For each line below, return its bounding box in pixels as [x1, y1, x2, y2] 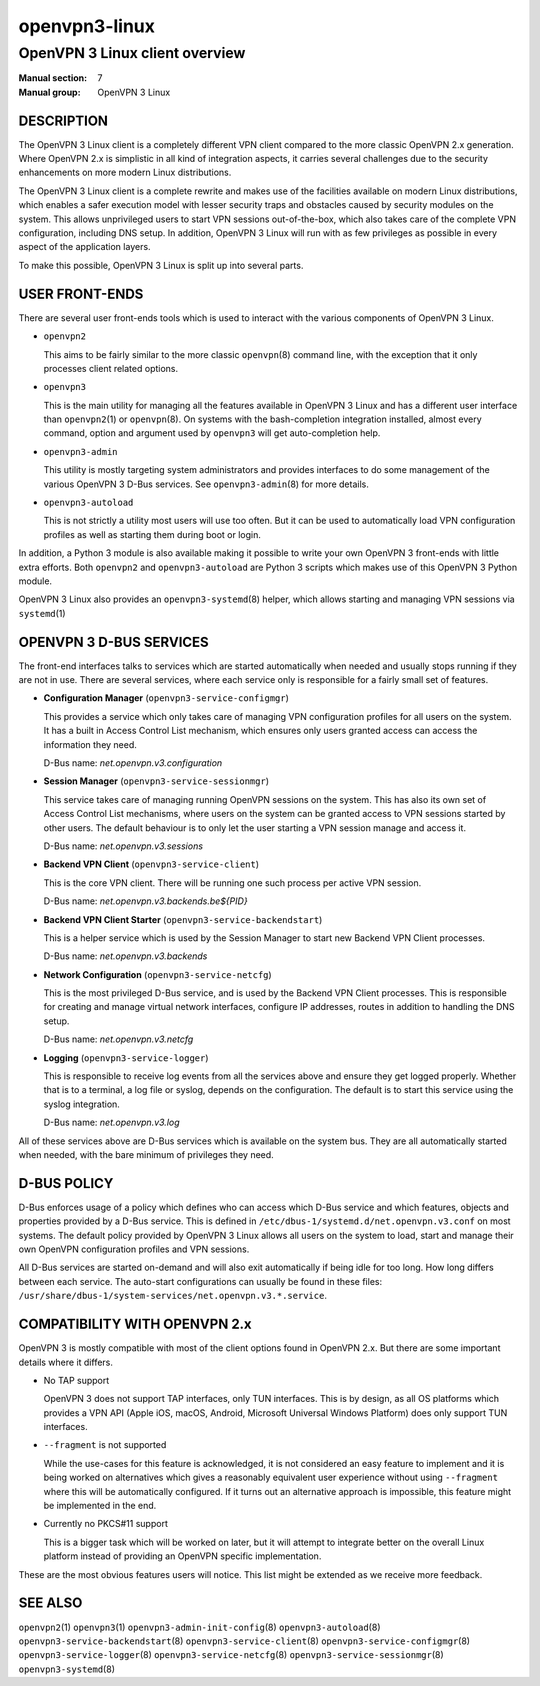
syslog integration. [43, 1098, 120, 1110]
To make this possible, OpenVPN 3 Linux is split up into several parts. [18, 259, 304, 271]
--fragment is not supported [43, 1439, 167, 1451]
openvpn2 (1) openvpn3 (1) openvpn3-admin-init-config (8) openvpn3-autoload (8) [18, 1621, 381, 1633]
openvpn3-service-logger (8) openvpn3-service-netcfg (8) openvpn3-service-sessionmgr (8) [18, 1649, 444, 1661]
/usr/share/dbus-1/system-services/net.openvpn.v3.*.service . [18, 1290, 327, 1302]
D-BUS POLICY [18, 1175, 114, 1192]
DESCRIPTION [18, 112, 109, 129]
